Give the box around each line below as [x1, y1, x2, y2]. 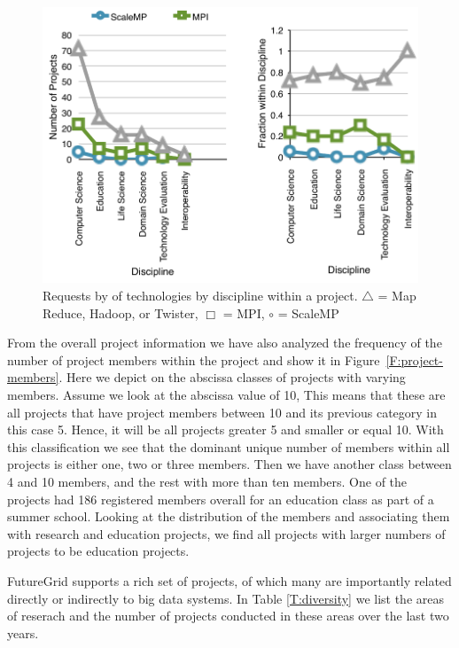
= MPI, [222, 303, 265, 322]
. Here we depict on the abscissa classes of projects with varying [58, 368, 406, 386]
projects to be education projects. [7, 542, 190, 560]
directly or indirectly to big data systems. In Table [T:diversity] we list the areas [7, 589, 444, 607]
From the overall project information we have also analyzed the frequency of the [7, 333, 442, 352]
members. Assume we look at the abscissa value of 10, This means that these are [7, 386, 446, 404]
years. [7, 623, 39, 642]
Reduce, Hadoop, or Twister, [43, 303, 198, 322]
